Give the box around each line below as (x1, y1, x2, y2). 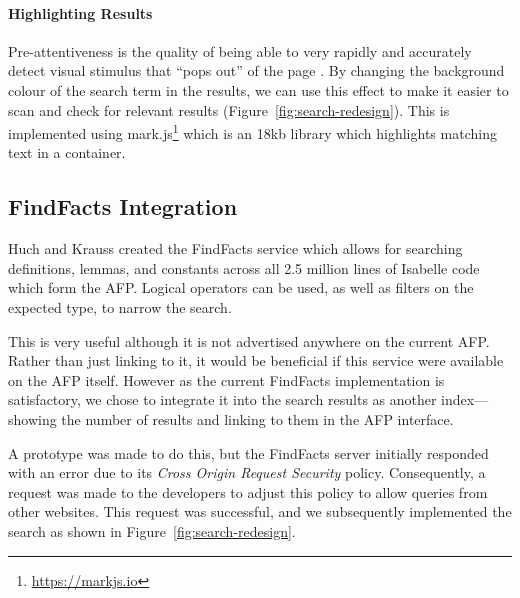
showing (8, 408, 57, 429)
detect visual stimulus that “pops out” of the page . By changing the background (8, 60, 505, 81)
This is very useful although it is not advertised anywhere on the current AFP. (8, 330, 490, 351)
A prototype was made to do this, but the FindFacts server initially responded (8, 442, 489, 463)
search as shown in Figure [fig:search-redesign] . (8, 520, 296, 541)
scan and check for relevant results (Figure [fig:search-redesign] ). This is (8, 99, 450, 120)
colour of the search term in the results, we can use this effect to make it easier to (8, 79, 509, 100)
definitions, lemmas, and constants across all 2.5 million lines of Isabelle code (8, 257, 480, 278)
